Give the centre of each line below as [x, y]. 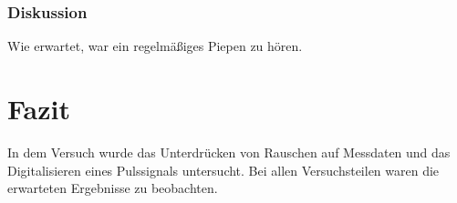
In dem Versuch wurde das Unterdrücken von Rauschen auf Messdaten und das [229, 152]
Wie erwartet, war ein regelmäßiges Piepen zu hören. [155, 46]
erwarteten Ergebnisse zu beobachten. [113, 188]
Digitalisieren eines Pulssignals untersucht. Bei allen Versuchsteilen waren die [223, 170]
